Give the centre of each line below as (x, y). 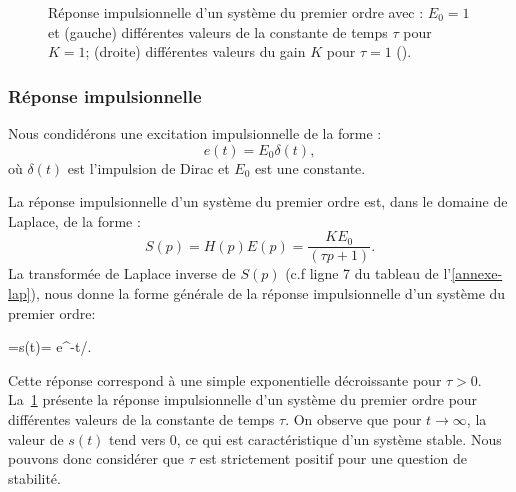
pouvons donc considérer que (96, 458)
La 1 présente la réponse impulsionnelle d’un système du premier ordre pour (243, 399)
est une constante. (310, 167)
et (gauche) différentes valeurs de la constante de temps (218, 31)
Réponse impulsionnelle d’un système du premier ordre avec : (236, 12)
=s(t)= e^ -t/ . (50, 346)
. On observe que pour (353, 419)
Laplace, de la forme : (74, 220)
